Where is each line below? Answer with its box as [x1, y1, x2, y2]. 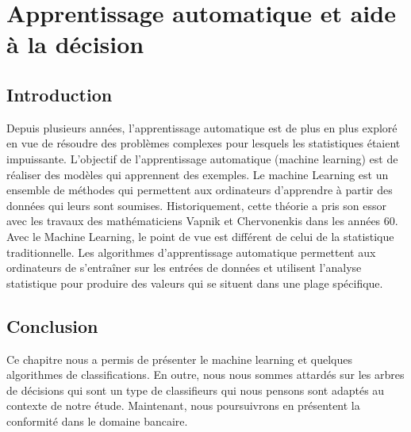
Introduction [6, 82, 113, 106]
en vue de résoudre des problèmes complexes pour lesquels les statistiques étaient [6, 135, 401, 151]
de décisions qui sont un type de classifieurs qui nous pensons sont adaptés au [6, 381, 385, 398]
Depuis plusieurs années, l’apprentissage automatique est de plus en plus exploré [6, 119, 398, 136]
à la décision [6, 28, 144, 60]
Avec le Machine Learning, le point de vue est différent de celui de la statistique [6, 227, 394, 244]
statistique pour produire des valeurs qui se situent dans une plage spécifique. [6, 274, 383, 291]
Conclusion [6, 313, 98, 338]
